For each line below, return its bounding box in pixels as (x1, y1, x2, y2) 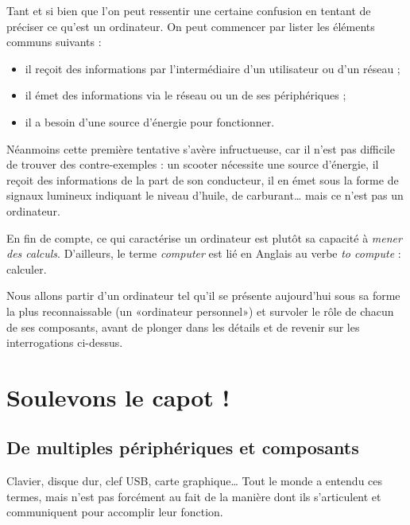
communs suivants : (6, 33, 102, 50)
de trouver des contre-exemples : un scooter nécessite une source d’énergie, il (6, 156, 379, 173)
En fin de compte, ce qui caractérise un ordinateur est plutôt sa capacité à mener (6, 229, 402, 246)
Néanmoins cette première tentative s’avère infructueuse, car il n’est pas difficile (6, 140, 395, 157)
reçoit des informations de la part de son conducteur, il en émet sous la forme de (6, 171, 399, 188)
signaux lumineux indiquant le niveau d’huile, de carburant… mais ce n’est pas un (6, 187, 404, 204)
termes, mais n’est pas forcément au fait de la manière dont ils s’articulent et (6, 488, 381, 504)
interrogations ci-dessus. (6, 334, 123, 351)
